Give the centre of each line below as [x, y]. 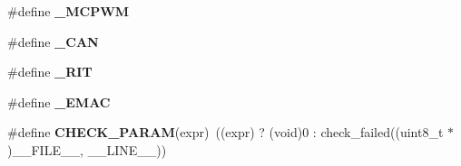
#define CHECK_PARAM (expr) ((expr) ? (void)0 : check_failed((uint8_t [226, 132]
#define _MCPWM [69, 11]
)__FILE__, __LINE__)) [87, 149]
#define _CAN [53, 41]
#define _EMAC [59, 101]
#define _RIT [50, 72]
